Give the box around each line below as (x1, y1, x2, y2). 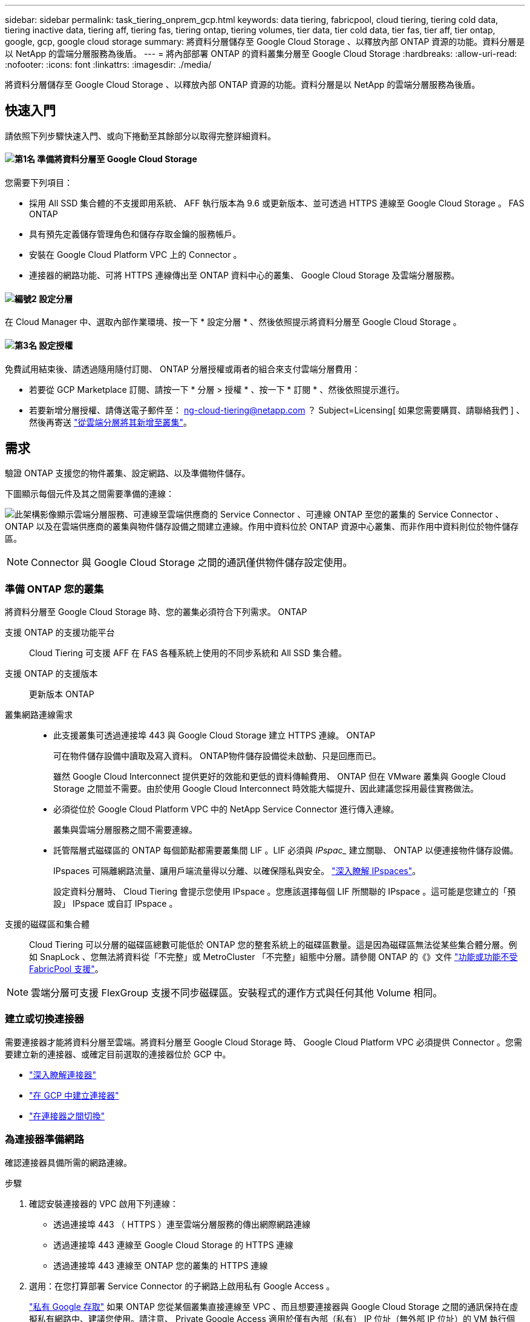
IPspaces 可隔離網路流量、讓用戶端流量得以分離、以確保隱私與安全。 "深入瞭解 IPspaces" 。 (53, 866, 421, 876)
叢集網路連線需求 (5, 709, 73, 720)
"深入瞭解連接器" (29, 1069, 97, 1080)
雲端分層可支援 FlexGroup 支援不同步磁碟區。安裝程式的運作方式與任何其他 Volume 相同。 (31, 987, 443, 999)
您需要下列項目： (5, 177, 73, 188)
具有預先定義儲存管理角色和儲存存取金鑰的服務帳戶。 (29, 229, 241, 240)
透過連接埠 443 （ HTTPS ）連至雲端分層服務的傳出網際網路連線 (53, 1218, 310, 1229)
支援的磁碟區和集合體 (5, 919, 90, 930)
